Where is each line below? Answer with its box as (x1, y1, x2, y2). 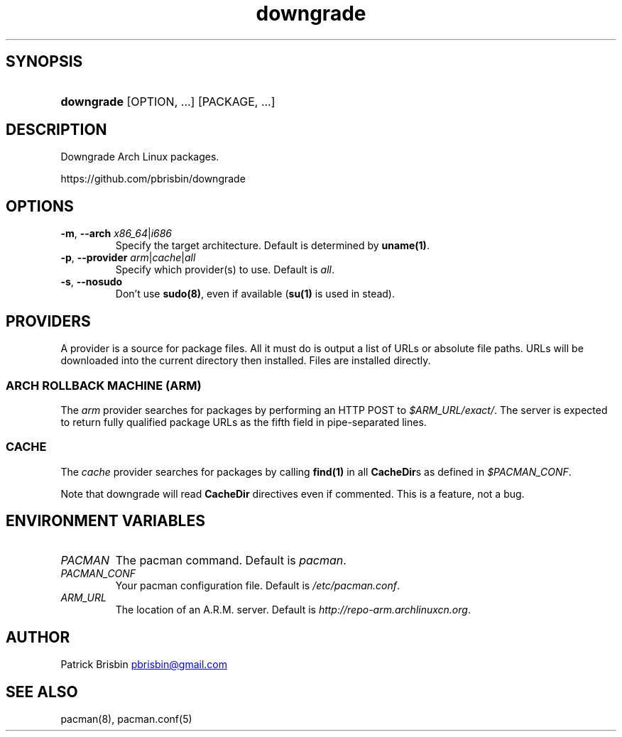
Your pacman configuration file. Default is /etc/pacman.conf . (115, 579, 400, 592)
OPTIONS (6, 197, 74, 215)
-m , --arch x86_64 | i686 (60, 227, 172, 240)
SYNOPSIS (6, 53, 83, 71)
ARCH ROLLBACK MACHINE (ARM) (6, 378, 202, 393)
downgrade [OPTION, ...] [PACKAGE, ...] (60, 94, 275, 109)
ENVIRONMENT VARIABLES (6, 512, 205, 530)
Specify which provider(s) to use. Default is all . (115, 263, 334, 276)
